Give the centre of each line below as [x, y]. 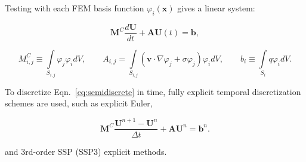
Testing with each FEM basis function [75, 8]
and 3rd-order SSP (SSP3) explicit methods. [86, 151]
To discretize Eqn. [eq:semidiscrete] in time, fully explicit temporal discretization [153, 91]
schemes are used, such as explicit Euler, [79, 103]
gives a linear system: [216, 8]
